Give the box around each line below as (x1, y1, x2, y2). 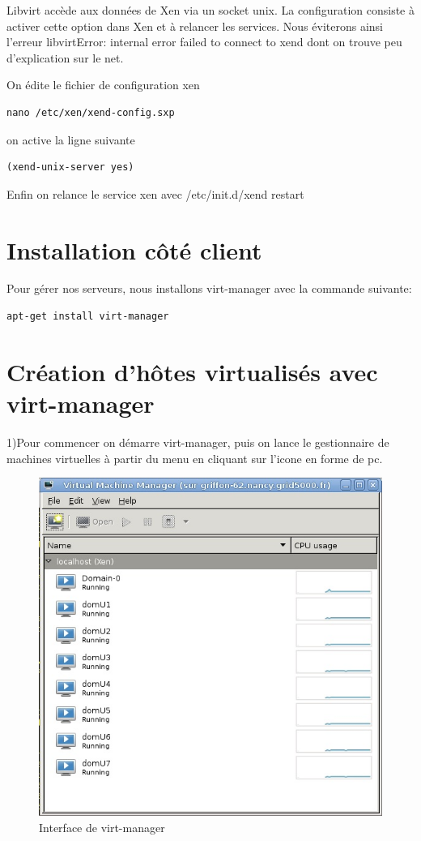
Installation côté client (6, 233, 262, 266)
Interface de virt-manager (39, 818, 165, 835)
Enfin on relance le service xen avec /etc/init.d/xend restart (6, 185, 304, 202)
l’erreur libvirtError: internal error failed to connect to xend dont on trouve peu (6, 33, 402, 50)
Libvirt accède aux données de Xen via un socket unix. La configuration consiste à (6, 2, 415, 18)
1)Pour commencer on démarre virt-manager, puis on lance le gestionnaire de (6, 433, 389, 450)
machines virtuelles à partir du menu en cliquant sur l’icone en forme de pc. (6, 449, 383, 466)
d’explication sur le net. (6, 49, 124, 66)
